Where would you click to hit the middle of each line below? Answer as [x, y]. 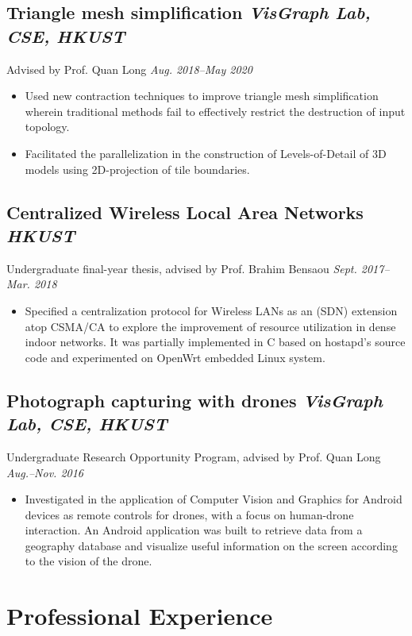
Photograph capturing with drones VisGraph [194, 400]
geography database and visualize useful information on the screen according [211, 545]
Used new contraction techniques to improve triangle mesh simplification [202, 96]
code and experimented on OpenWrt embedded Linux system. [175, 357]
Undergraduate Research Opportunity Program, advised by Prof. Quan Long [194, 456]
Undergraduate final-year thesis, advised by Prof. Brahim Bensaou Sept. [182, 268]
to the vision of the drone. [89, 561]
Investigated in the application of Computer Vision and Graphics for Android [214, 499]
